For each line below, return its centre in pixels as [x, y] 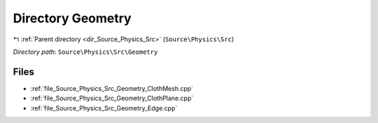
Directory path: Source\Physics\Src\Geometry [85, 52]
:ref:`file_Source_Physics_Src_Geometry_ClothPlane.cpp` [112, 99]
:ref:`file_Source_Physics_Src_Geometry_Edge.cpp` [104, 108]
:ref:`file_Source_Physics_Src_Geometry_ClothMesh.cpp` [112, 88]
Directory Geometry [72, 18]
